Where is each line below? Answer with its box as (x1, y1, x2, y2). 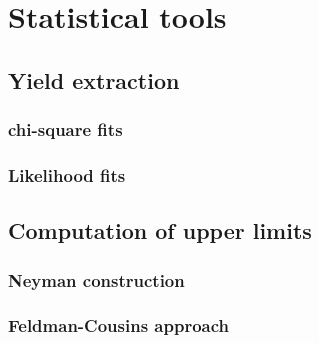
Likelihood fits (8, 162, 126, 187)
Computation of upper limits (8, 215, 312, 246)
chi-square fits (8, 117, 123, 142)
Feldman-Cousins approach (8, 313, 229, 338)
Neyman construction (8, 267, 185, 292)
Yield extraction (8, 64, 180, 95)
